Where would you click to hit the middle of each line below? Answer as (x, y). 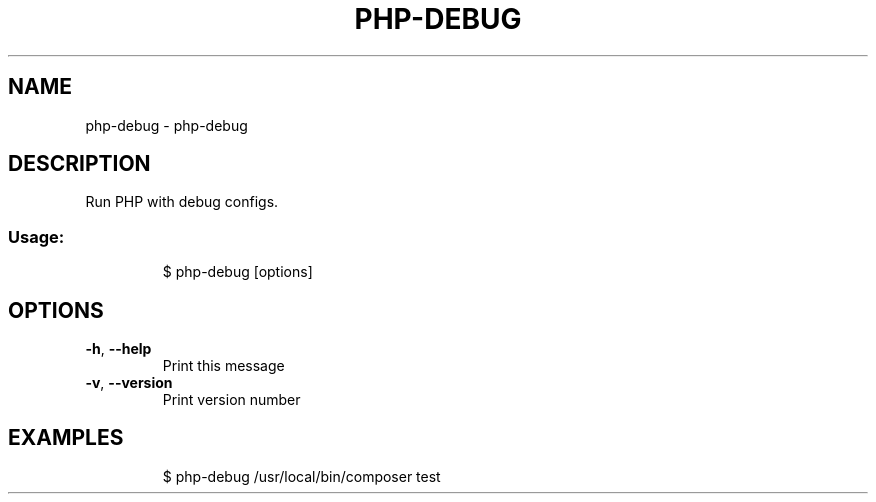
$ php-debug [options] (237, 272)
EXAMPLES (66, 438)
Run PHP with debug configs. (182, 202)
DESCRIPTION (79, 164)
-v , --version (129, 383)
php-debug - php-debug (166, 125)
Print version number (231, 400)
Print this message (223, 366)
